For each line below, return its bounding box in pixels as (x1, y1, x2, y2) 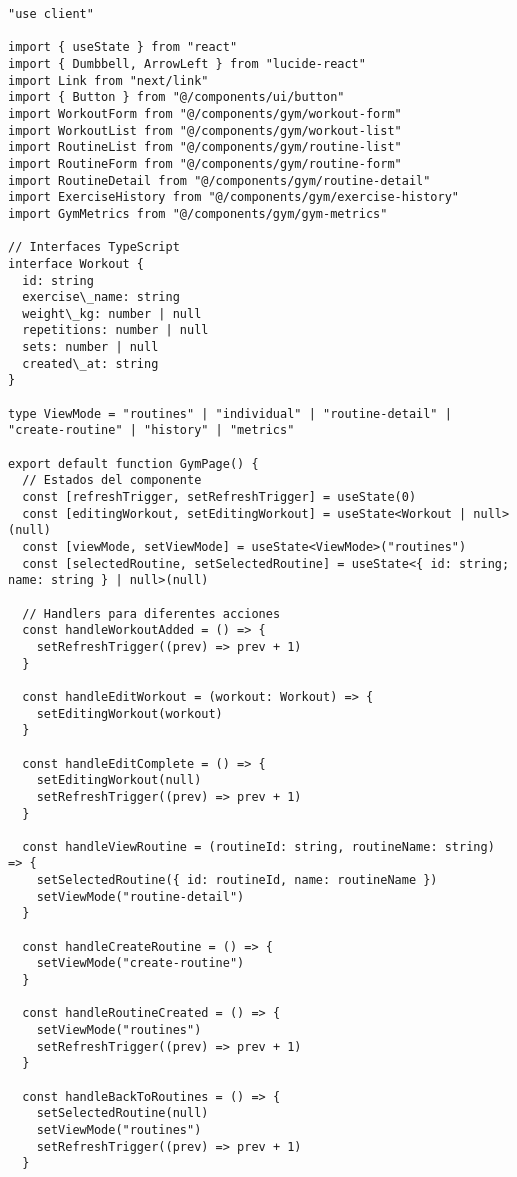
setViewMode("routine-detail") (36, 889, 245, 904)
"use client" (8, 7, 94, 21)
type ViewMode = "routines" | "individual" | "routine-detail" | (8, 406, 452, 421)
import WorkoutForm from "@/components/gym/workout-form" (8, 106, 402, 121)
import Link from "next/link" (8, 73, 209, 88)
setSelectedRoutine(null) (36, 1106, 209, 1121)
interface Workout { (8, 256, 145, 271)
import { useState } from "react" (8, 40, 238, 55)
